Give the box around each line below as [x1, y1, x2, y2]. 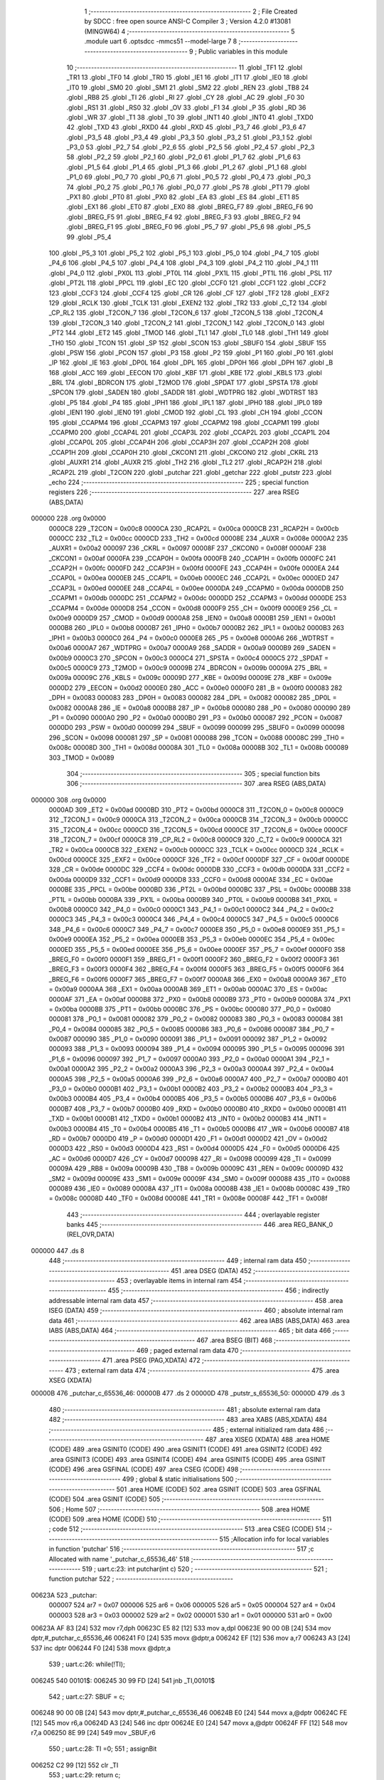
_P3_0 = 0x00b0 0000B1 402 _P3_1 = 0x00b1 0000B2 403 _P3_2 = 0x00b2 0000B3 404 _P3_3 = [48, 1084, 334, 1093]
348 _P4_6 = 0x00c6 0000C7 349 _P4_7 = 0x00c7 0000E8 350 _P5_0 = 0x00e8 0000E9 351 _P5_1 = [48, 925, 346, 933]
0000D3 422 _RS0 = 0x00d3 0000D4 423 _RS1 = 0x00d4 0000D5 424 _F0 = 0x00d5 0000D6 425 [48, 1144, 341, 1153]
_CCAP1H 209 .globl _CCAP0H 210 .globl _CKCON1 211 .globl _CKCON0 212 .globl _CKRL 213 [48, 448, 319, 456]
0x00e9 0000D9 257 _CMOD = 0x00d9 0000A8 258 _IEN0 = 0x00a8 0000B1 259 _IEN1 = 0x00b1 [48, 614, 336, 622]
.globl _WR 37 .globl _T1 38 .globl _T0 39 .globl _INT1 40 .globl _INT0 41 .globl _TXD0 [66, 112, 314, 121]
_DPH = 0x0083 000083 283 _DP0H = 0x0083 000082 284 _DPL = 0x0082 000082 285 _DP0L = [48, 693, 337, 702]
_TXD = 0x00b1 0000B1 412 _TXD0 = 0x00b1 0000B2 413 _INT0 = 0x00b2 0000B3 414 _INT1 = [48, 1114, 327, 1123]
